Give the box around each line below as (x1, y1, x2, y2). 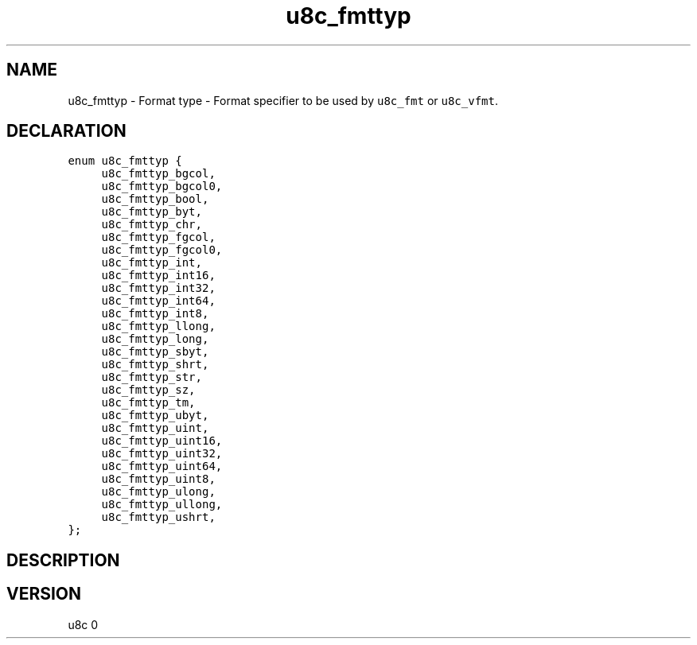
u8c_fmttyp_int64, (101, 294, 216, 308)
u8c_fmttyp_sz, (101, 383, 196, 397)
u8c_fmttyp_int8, (101, 307, 209, 321)
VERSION (6, 584, 82, 604)
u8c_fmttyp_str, (101, 371, 202, 384)
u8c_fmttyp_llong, (101, 320, 216, 333)
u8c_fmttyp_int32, (101, 282, 216, 295)
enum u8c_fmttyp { (68, 154, 182, 168)
